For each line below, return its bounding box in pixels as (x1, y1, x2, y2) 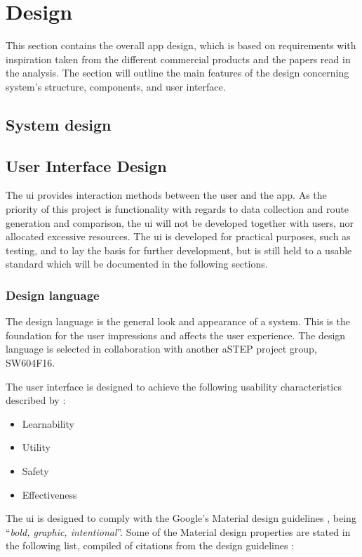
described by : (6, 393, 66, 407)
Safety (22, 464, 49, 478)
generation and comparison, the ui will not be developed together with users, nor (6, 215, 354, 230)
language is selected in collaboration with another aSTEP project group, (6, 341, 317, 356)
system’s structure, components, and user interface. (6, 79, 226, 93)
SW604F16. (6, 355, 55, 370)
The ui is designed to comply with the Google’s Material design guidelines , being (6, 511, 356, 525)
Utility (22, 440, 51, 454)
